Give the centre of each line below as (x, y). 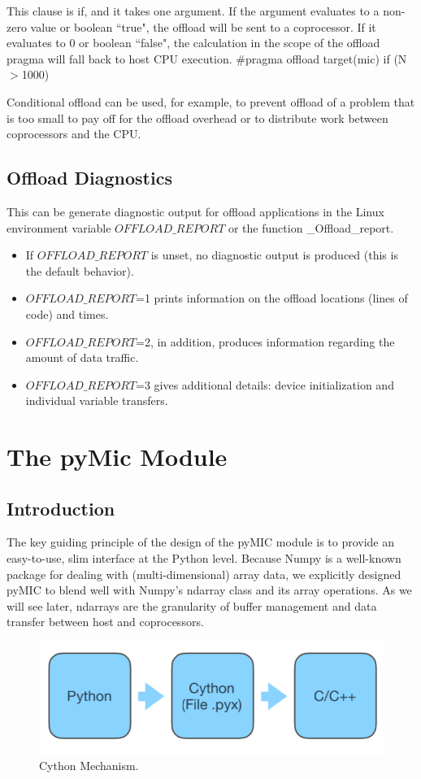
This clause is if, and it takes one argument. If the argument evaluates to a (193, 11)
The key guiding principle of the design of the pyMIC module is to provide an (201, 542)
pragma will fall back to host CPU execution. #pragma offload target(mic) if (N (207, 58)
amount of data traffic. (82, 357)
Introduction (61, 508)
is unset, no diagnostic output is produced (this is (274, 255)
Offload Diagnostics (89, 178)
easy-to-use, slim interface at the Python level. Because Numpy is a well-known (204, 558)
